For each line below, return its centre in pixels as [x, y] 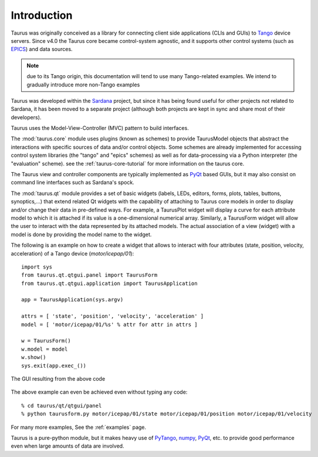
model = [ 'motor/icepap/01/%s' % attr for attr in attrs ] [109, 324]
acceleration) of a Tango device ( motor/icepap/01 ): [72, 253]
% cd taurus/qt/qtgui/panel [62, 406]
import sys [37, 267]
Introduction [42, 15]
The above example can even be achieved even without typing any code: [99, 392]
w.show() [34, 357]
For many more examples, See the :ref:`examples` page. [79, 427]
